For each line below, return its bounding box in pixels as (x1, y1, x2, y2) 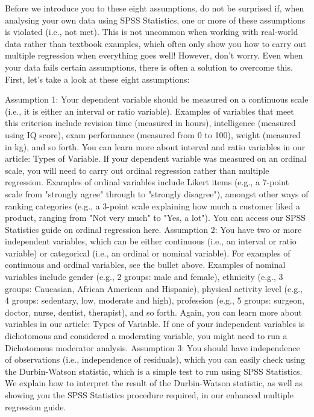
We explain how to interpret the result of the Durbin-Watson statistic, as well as (5, 377, 303, 389)
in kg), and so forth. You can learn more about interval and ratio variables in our (5, 140, 306, 153)
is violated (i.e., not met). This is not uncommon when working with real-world (5, 25, 298, 38)
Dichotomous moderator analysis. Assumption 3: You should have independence (5, 341, 300, 354)
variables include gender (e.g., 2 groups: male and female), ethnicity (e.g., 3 (5, 270, 283, 283)
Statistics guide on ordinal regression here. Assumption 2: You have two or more (5, 223, 302, 235)
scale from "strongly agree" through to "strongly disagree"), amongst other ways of (5, 187, 309, 200)
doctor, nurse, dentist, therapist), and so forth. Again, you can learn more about (5, 305, 302, 318)
